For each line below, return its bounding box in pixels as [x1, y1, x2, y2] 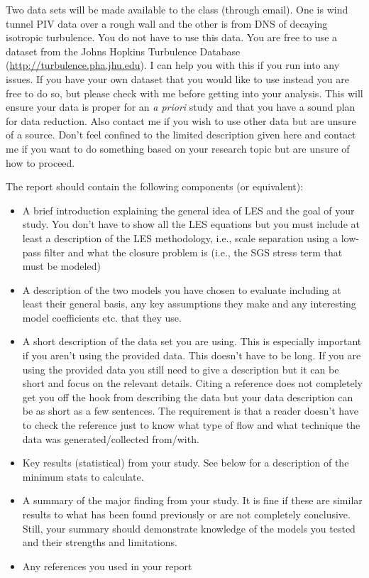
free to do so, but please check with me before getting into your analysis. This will [6, 85, 363, 100]
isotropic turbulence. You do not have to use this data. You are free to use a [6, 30, 338, 45]
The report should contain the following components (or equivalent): [6, 179, 304, 194]
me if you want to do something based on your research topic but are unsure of [6, 141, 350, 156]
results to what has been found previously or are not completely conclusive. [22, 507, 351, 521]
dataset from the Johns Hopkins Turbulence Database [6, 43, 241, 58]
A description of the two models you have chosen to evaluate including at [22, 282, 341, 297]
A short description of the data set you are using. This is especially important [22, 334, 362, 349]
